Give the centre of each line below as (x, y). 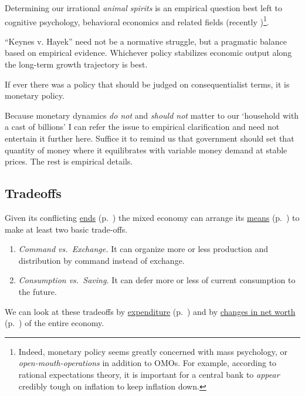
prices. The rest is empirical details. (69, 161)
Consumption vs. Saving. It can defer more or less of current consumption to (157, 280)
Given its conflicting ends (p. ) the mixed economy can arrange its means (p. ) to (152, 217)
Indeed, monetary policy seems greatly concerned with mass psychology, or (153, 351)
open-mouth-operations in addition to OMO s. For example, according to (148, 363)
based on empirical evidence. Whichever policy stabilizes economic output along (148, 53)
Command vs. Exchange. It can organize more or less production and (143, 249)
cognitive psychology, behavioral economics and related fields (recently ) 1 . (137, 21)
